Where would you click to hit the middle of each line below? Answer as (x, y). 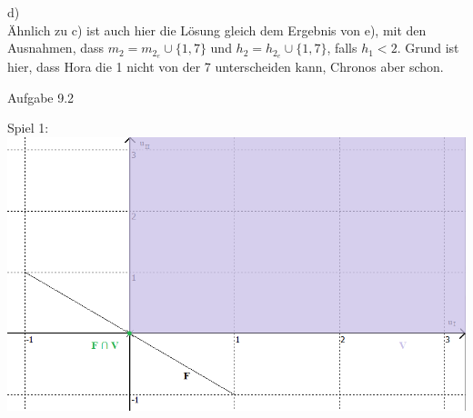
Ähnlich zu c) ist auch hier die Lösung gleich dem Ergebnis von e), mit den (217, 30)
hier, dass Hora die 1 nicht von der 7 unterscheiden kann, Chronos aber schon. (226, 67)
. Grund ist (428, 48)
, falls (342, 48)
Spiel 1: (28, 128)
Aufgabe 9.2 (41, 97)
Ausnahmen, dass (56, 48)
